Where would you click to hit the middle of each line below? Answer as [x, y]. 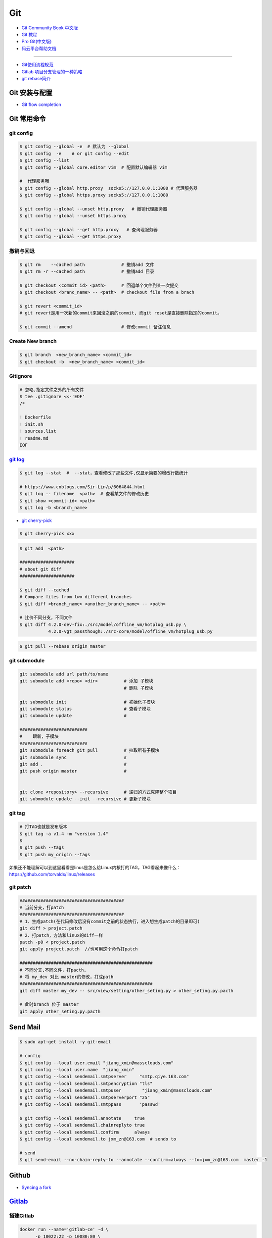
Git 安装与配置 [31, 92]
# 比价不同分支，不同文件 [46, 618]
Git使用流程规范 [38, 65]
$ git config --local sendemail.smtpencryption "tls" [86, 1083]
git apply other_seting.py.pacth [60, 1011]
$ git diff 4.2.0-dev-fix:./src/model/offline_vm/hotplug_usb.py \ [103, 624]
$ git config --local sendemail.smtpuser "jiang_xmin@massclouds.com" [116, 1090]
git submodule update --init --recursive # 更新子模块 [85, 799]
